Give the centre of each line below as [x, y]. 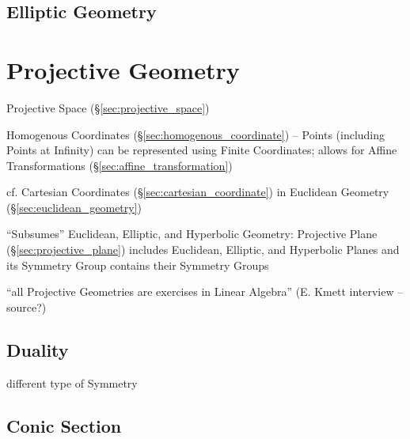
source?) [27, 307]
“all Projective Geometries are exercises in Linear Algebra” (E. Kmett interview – [205, 291]
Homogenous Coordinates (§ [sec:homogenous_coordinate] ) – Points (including [196, 134]
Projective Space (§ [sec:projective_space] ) [108, 107]
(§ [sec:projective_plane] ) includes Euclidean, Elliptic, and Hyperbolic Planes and [203, 250]
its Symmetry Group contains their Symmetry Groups [138, 265]
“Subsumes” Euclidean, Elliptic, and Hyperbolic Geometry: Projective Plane [192, 234]
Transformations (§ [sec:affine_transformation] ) [120, 165]
